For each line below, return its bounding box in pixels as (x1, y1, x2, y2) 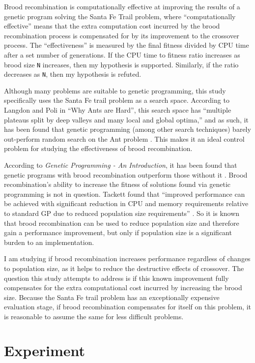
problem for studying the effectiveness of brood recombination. (4, 143, 193, 153)
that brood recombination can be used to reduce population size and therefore (4, 217, 239, 228)
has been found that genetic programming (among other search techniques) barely (4, 124, 251, 134)
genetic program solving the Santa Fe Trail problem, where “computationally (4, 11, 236, 21)
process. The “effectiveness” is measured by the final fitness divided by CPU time (4, 40, 249, 50)
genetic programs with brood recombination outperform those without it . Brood (4, 169, 248, 180)
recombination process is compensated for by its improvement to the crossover (4, 30, 239, 40)
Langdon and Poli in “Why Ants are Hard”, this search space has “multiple (4, 105, 231, 115)
